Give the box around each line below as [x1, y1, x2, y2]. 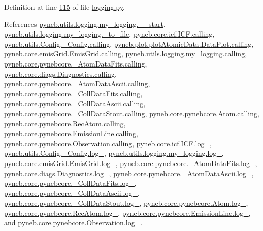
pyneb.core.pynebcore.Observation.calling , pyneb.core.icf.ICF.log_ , [4, 138, 212, 148]
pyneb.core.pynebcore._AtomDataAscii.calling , [4, 78, 150, 89]
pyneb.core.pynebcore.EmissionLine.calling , [4, 128, 138, 139]
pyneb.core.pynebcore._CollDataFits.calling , [4, 88, 143, 98]
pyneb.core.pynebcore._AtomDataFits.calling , [4, 58, 147, 69]
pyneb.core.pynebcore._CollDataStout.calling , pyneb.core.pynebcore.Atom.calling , [4, 108, 259, 118]
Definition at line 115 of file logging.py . [4, 2, 125, 12]
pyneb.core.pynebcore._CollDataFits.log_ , [4, 178, 137, 188]
